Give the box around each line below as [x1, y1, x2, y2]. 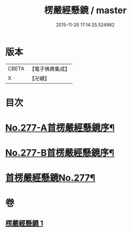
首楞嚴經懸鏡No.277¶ [5, 172, 95, 184]
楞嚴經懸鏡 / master [44, 5, 127, 16]
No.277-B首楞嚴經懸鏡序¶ [5, 147, 115, 159]
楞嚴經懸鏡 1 [5, 219, 44, 228]
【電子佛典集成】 [29, 65, 70, 72]
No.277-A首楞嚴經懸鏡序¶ [5, 122, 115, 134]
